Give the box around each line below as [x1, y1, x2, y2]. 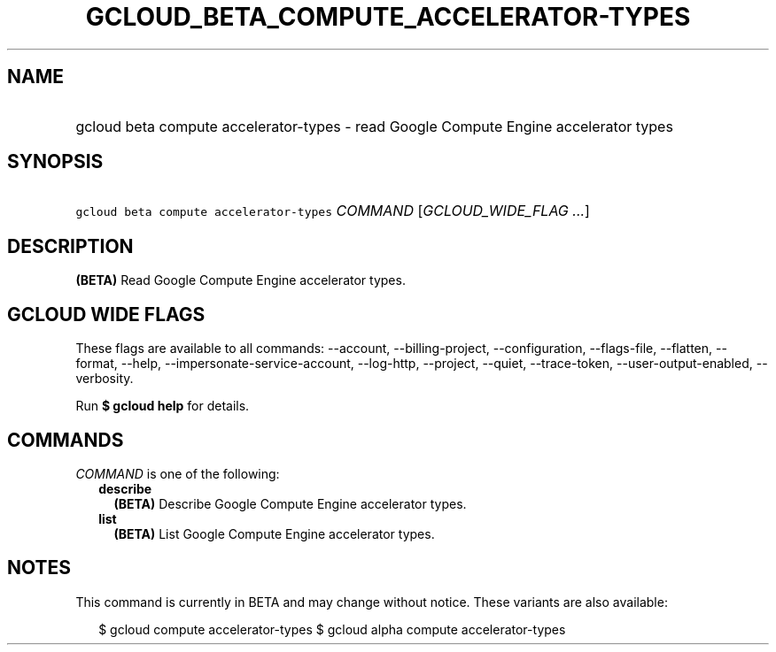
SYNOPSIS [7, 150, 104, 173]
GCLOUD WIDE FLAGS [7, 303, 206, 326]
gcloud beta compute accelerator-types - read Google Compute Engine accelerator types [75, 117, 673, 135]
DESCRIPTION [7, 234, 134, 257]
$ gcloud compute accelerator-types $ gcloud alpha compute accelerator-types [98, 621, 566, 637]
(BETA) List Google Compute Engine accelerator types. [113, 525, 435, 541]
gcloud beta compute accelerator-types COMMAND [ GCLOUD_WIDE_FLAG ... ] [75, 202, 590, 220]
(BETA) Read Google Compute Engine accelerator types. [75, 272, 406, 288]
